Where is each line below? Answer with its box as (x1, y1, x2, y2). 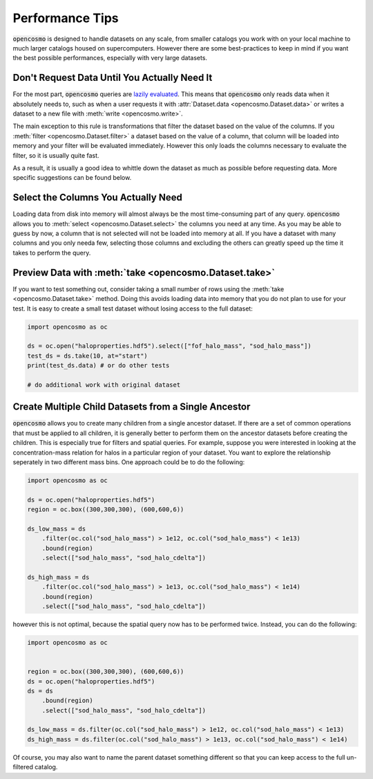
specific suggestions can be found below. (12, 174, 132, 182)
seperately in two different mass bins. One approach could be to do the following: (12, 457, 245, 466)
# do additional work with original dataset (27, 381, 181, 389)
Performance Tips (12, 10, 119, 26)
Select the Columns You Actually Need (12, 192, 182, 203)
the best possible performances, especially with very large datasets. (12, 54, 207, 62)
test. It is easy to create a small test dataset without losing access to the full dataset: (12, 304, 254, 313)
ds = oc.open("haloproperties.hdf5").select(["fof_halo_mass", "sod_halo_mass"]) (27, 342, 312, 350)
